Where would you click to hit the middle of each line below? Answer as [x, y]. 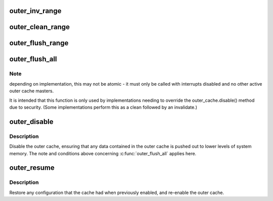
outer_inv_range [35, 11]
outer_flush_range [39, 43]
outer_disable [31, 122]
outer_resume [32, 168]
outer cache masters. [32, 91]
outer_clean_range [40, 27]
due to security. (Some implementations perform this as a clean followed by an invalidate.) [103, 107]
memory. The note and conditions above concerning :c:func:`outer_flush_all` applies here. [103, 153]
